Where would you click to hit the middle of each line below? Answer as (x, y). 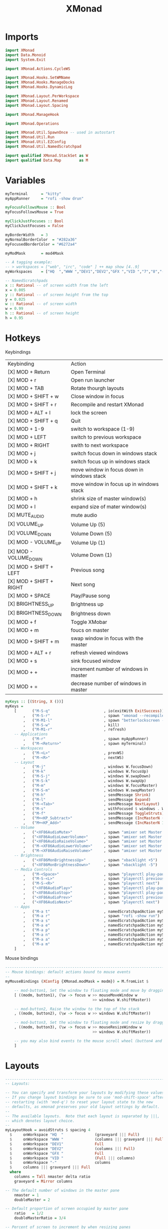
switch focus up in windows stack (110, 461)
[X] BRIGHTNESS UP (31, 604)
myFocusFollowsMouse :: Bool (35, 208)
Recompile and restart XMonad (107, 404)
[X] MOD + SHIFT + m (33, 641)
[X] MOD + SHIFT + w (33, 396)
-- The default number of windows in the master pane (62, 1190)
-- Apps (22, 907)
